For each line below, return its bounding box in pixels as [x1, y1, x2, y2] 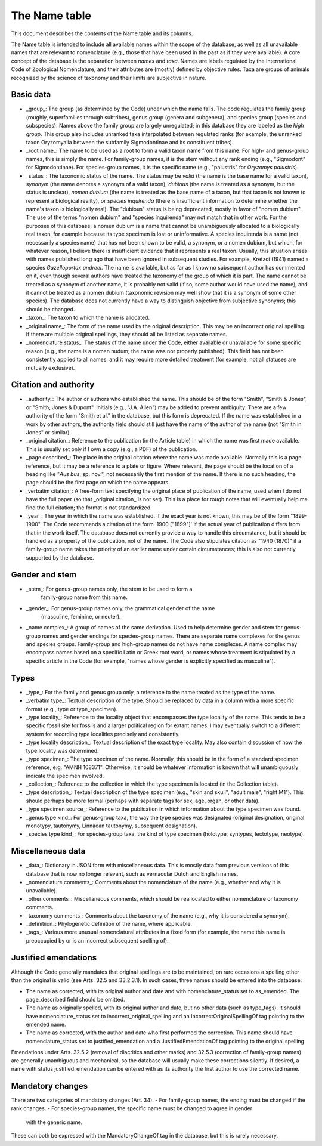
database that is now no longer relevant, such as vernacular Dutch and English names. [26, 870, 239, 877]
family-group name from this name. [41, 594, 128, 601]
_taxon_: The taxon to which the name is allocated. [26, 314, 150, 322]
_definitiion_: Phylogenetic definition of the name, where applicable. [26, 920, 193, 928]
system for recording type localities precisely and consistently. [26, 730, 180, 737]
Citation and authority [11, 379, 95, 390]
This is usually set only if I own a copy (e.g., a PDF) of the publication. [26, 445, 197, 453]
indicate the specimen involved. [26, 772, 104, 779]
